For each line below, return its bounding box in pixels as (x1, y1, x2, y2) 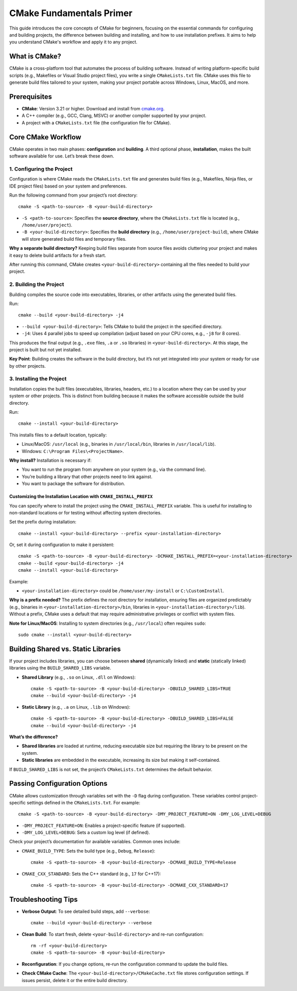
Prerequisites (9, 92, 52, 101)
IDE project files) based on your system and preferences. (9, 183, 127, 189)
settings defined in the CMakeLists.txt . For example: (26, 799, 140, 805)
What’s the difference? (9, 734, 58, 740)
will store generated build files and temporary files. (21, 236, 127, 242)
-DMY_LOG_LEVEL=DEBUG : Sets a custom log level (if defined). (21, 830, 150, 836)
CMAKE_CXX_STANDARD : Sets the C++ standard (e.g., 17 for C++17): (21, 871, 161, 877)
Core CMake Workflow (9, 133, 81, 141)
